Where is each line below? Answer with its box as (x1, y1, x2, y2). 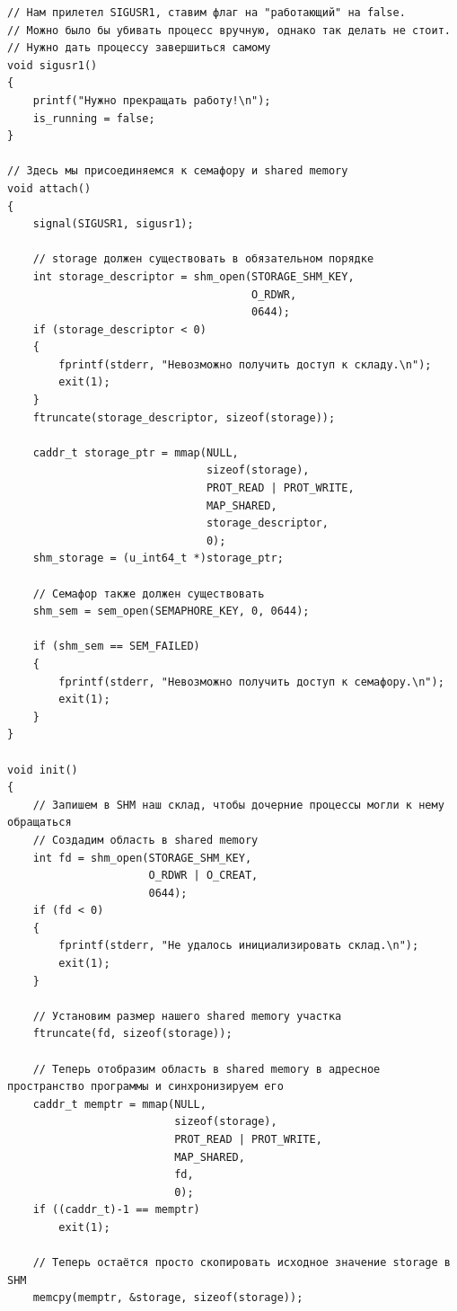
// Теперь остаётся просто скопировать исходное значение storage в (32, 1256, 451, 1270)
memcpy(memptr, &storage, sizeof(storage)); (32, 1291, 303, 1305)
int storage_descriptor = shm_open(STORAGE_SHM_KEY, (32, 270, 355, 283)
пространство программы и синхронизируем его (7, 1080, 284, 1094)
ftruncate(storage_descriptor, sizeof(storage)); (32, 411, 336, 424)
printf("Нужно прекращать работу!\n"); (32, 93, 271, 107)
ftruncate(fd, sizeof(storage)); (32, 1027, 233, 1041)
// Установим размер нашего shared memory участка (32, 1009, 342, 1023)
